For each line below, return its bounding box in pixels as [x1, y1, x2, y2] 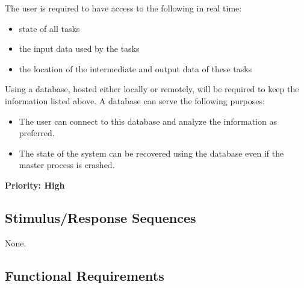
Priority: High [5, 178, 65, 191]
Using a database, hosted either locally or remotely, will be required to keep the [5, 83, 299, 95]
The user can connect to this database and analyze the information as [19, 114, 277, 127]
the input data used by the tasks [19, 42, 140, 55]
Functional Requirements [5, 266, 164, 284]
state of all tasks [19, 22, 80, 34]
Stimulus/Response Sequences [5, 208, 196, 227]
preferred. [19, 127, 55, 139]
